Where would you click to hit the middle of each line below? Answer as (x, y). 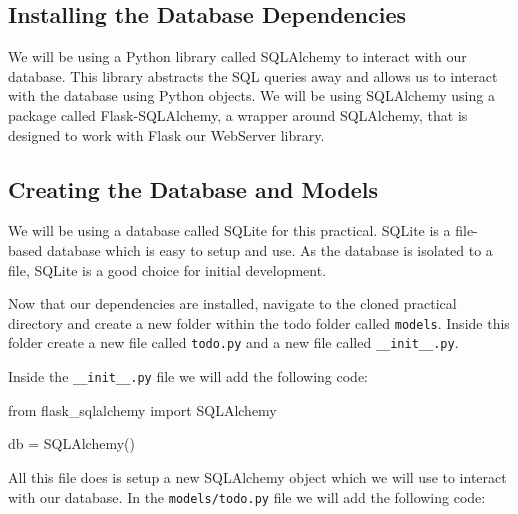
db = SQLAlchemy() (71, 443)
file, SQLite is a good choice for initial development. (167, 269)
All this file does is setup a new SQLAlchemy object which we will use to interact (257, 476)
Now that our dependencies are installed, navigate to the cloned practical (232, 303)
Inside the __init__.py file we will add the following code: (188, 376)
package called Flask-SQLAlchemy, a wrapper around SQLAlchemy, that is (238, 114)
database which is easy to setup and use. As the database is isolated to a (269, 249)
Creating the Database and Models (193, 188)
